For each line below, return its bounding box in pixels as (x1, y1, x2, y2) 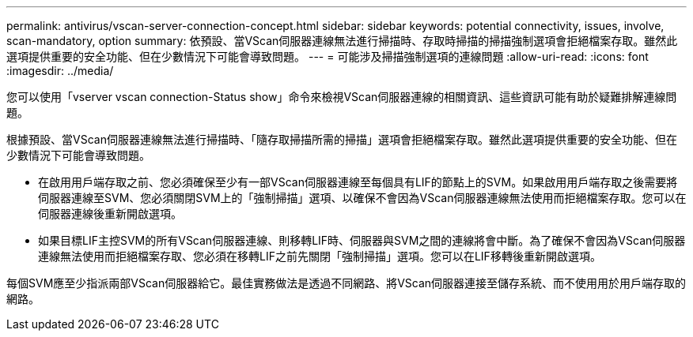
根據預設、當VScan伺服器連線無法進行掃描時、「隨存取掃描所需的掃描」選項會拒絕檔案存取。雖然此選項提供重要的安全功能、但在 (6, 133, 677, 146)
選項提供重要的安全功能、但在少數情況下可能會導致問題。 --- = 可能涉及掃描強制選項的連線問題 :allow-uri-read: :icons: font (6, 50, 649, 63)
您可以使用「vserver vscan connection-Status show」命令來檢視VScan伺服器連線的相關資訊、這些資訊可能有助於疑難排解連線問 (6, 90, 677, 103)
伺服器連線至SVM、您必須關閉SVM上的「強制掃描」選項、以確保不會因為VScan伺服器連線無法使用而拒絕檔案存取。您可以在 (38, 191, 687, 204)
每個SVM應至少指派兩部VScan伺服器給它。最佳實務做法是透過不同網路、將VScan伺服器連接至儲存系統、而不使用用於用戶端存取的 (6, 276, 687, 290)
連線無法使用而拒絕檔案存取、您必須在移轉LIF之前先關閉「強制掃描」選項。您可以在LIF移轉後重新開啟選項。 (38, 249, 601, 263)
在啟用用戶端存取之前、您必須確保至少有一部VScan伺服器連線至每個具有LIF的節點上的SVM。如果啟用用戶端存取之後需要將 (38, 175, 678, 189)
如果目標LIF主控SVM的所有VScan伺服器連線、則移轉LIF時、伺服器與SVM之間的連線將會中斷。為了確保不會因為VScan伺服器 (38, 234, 686, 247)
